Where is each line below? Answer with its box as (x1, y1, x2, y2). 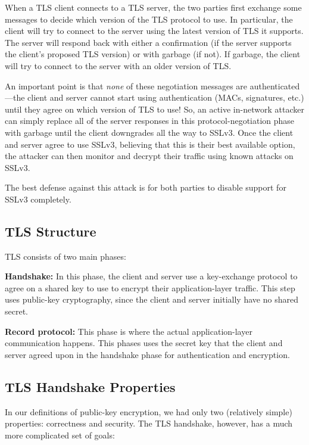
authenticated (249, 79, 300, 92)
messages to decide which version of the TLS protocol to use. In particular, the (5, 13, 293, 25)
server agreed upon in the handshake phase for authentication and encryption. (5, 348, 290, 360)
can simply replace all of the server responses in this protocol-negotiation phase (5, 114, 295, 127)
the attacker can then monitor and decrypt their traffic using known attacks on (5, 150, 294, 162)
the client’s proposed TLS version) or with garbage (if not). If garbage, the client (5, 48, 301, 60)
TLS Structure (5, 222, 96, 240)
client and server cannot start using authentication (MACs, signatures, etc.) (27, 91, 304, 104)
